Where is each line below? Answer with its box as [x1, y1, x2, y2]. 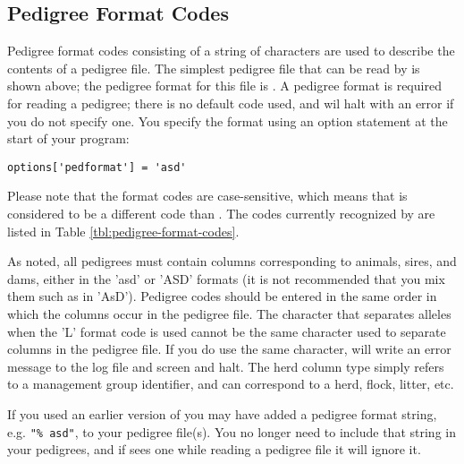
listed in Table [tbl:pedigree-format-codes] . [7, 221, 240, 240]
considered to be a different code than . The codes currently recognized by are [7, 204, 435, 223]
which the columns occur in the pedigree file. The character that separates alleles [7, 304, 451, 322]
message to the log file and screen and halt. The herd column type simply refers [7, 357, 444, 375]
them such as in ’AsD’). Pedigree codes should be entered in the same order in [7, 287, 437, 305]
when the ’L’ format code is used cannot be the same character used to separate [7, 322, 446, 340]
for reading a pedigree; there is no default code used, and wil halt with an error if [7, 93, 454, 112]
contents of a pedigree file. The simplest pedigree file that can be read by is [7, 58, 420, 77]
